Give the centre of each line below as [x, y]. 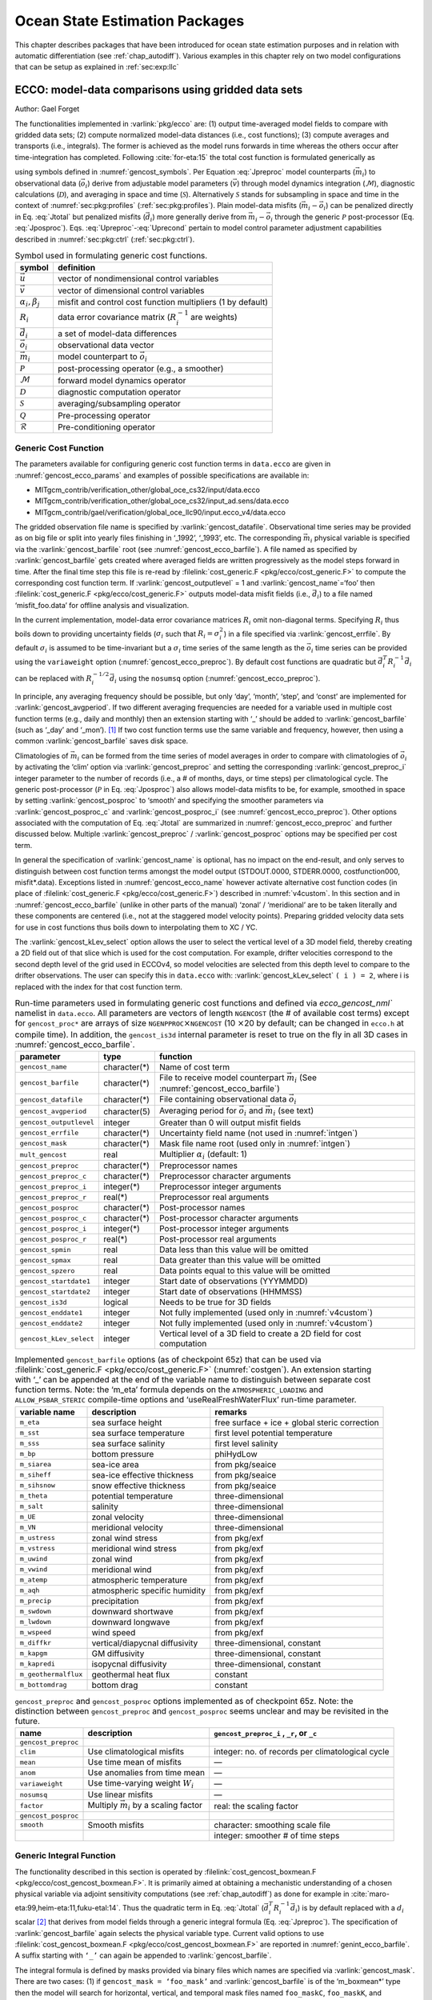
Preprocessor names [198, 1166]
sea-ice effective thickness [142, 1474]
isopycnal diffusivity [129, 1664]
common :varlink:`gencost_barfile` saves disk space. [102, 741]
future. [27, 1721]
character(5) [127, 1111]
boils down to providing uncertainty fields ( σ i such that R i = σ [117, 634]
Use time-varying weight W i [141, 1784]
